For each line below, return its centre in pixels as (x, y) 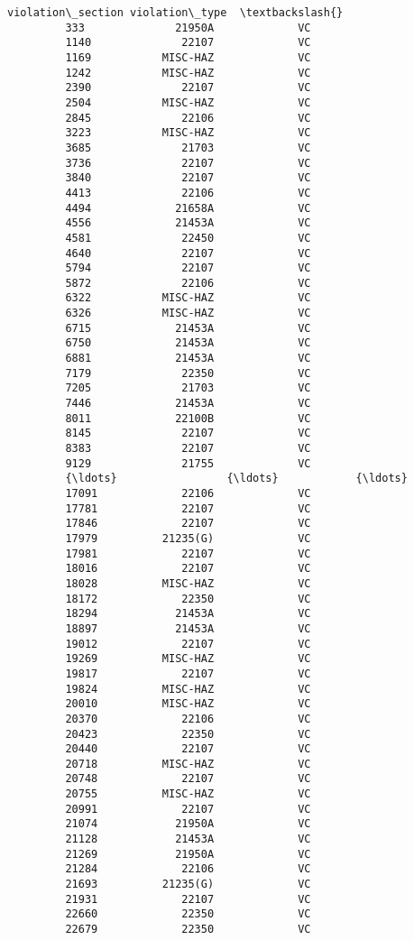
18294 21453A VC (188, 614)
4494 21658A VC (188, 208)
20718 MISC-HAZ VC (188, 764)
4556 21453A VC (188, 223)
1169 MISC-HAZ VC (188, 57)
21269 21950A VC (188, 854)
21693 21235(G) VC (188, 885)
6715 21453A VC (188, 328)
